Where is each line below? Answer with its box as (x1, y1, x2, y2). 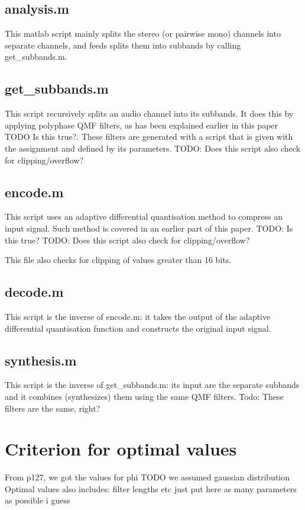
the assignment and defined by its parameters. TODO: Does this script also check (5, 142, 301, 154)
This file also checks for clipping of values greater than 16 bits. (5, 254, 232, 266)
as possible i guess (5, 494, 70, 506)
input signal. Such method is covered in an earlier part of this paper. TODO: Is (5, 222, 293, 234)
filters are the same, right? (5, 402, 100, 414)
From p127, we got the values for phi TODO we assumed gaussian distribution (5, 471, 290, 483)
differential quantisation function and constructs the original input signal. (5, 322, 271, 334)
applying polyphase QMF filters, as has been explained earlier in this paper (5, 118, 278, 131)
